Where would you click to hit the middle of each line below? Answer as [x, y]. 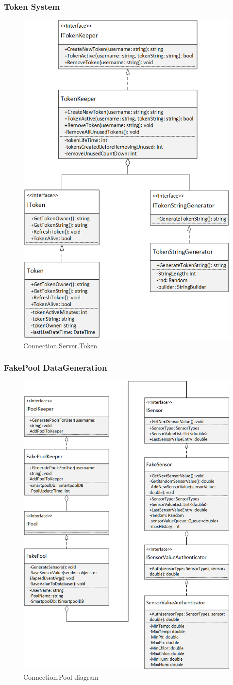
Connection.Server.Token [60, 346]
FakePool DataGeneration [56, 367]
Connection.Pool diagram [61, 676]
